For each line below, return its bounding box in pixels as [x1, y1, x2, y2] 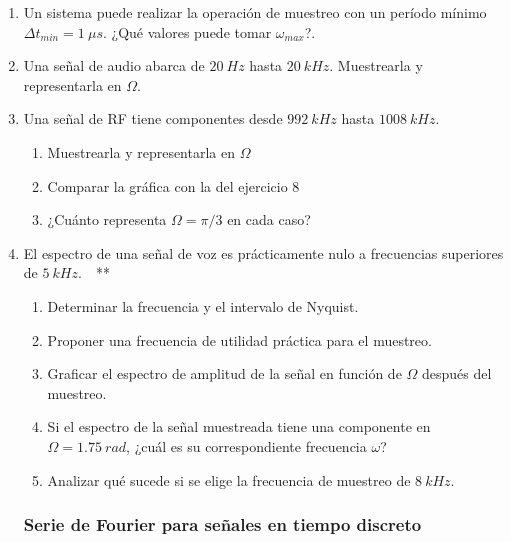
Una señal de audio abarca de [23, 55, 205, 76]
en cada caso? [227, 209, 311, 230]
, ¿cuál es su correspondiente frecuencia [126, 435, 367, 456]
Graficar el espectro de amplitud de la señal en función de [47, 363, 402, 384]
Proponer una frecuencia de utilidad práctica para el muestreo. [47, 329, 432, 350]
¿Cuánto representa [47, 209, 167, 230]
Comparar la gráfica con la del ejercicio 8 [47, 175, 300, 196]
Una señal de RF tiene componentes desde [23, 108, 283, 129]
